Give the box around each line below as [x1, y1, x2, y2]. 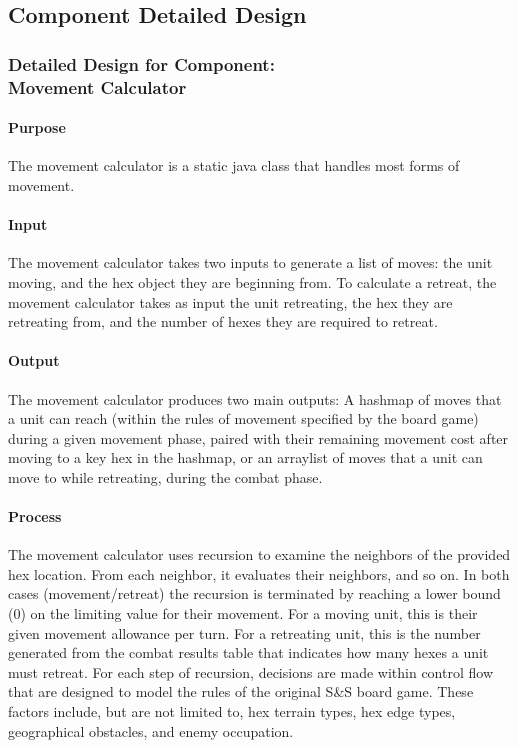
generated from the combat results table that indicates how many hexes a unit [8, 642, 489, 663]
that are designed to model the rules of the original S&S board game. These [8, 681, 474, 702]
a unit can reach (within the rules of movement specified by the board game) [8, 408, 479, 429]
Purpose [8, 117, 66, 138]
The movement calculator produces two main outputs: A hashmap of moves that [8, 388, 502, 409]
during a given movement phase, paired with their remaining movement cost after [8, 427, 509, 448]
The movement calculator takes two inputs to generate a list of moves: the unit [8, 252, 493, 273]
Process [8, 506, 62, 527]
